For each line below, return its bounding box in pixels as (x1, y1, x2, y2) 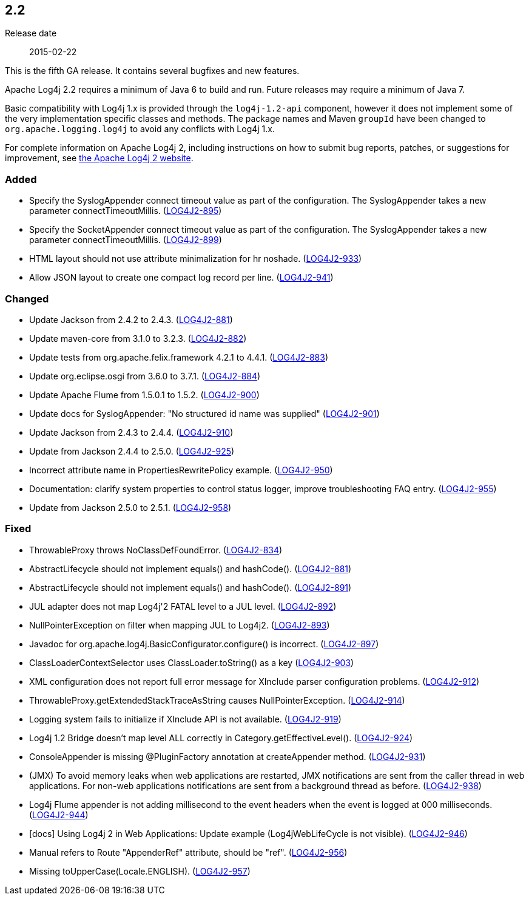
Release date (5, 28, 57, 39)
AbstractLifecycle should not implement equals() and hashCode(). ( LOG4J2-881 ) (29, 563, 352, 574)
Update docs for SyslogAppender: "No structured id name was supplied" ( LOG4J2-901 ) (29, 408, 380, 419)
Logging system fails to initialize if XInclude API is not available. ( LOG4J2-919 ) (29, 713, 342, 724)
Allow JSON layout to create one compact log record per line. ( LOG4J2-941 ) (29, 272, 334, 283)
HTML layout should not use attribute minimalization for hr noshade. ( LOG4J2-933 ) (29, 253, 362, 264)
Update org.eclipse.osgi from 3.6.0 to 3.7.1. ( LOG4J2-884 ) (29, 370, 261, 381)
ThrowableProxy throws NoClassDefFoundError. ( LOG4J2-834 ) (29, 544, 283, 555)
